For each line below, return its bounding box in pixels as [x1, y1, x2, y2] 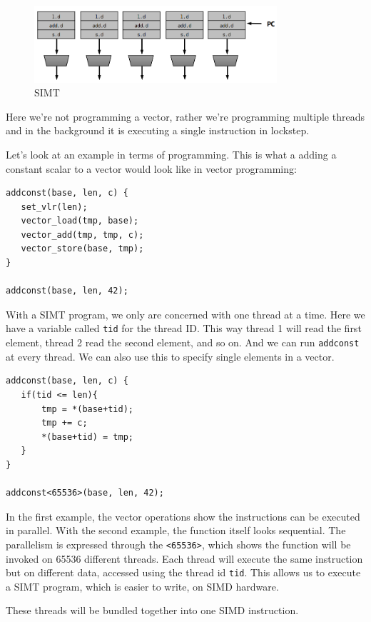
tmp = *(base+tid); [41, 403, 133, 414]
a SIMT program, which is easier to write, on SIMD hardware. [6, 578, 279, 593]
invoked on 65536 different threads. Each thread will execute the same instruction [6, 551, 363, 566]
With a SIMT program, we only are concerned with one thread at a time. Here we [6, 306, 365, 321]
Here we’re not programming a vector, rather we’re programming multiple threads [6, 109, 365, 124]
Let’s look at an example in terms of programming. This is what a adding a [6, 146, 337, 161]
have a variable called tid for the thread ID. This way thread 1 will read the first [6, 321, 362, 336]
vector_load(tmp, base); [21, 216, 139, 226]
